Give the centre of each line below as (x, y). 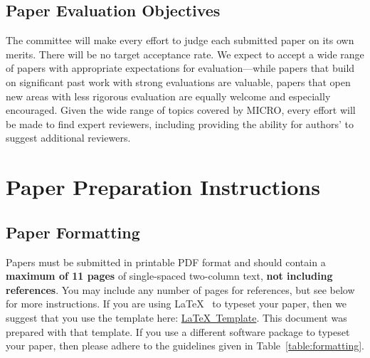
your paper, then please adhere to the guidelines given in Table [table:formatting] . (185, 346)
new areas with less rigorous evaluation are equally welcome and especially (168, 96)
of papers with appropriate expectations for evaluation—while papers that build (180, 68)
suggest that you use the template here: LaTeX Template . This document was (176, 317)
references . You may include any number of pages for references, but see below (180, 289)
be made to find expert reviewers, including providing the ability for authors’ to (180, 123)
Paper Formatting (73, 232)
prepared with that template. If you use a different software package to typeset (178, 331)
